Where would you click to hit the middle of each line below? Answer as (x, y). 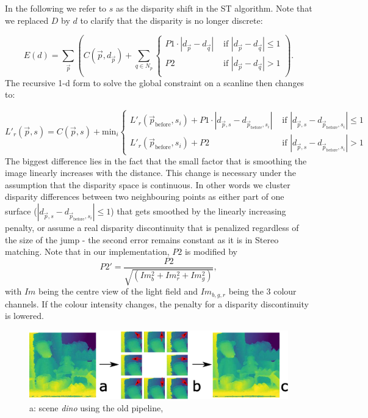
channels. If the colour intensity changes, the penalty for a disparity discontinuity (157, 303)
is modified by (211, 251)
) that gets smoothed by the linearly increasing (198, 211)
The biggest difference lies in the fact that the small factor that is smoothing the (156, 160)
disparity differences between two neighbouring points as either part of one (145, 196)
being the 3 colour (262, 291)
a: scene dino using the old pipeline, (96, 408)
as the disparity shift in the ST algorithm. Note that (214, 8)
